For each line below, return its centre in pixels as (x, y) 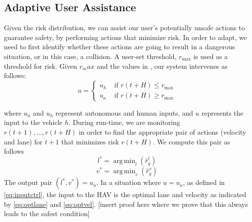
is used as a (211, 56)
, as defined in (204, 182)
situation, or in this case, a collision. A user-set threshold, (90, 56)
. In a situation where (129, 182)
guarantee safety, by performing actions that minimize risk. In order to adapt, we (126, 37)
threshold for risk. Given (41, 66)
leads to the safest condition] (47, 213)
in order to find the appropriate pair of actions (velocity (162, 131)
